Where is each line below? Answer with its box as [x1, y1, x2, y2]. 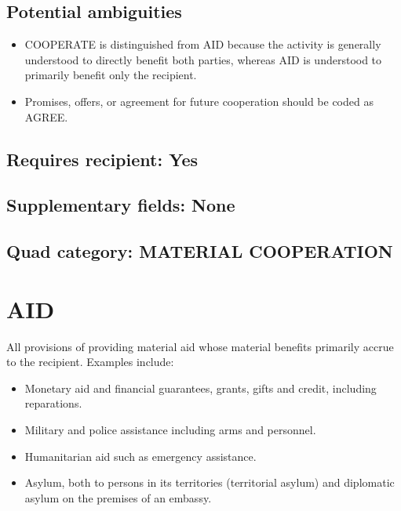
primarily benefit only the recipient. [24, 67, 197, 83]
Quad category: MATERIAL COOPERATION [6, 239, 393, 263]
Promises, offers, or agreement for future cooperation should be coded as [24, 92, 374, 109]
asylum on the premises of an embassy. [24, 489, 212, 506]
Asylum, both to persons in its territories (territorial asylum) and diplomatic [24, 474, 395, 491]
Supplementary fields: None [6, 193, 235, 217]
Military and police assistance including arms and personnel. [24, 422, 316, 438]
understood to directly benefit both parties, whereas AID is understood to [24, 51, 382, 67]
